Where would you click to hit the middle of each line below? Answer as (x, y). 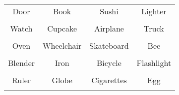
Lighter (154, 11)
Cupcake (62, 28)
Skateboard (109, 46)
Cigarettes (109, 80)
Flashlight (154, 63)
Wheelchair (62, 46)
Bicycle (109, 63)
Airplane (109, 28)
